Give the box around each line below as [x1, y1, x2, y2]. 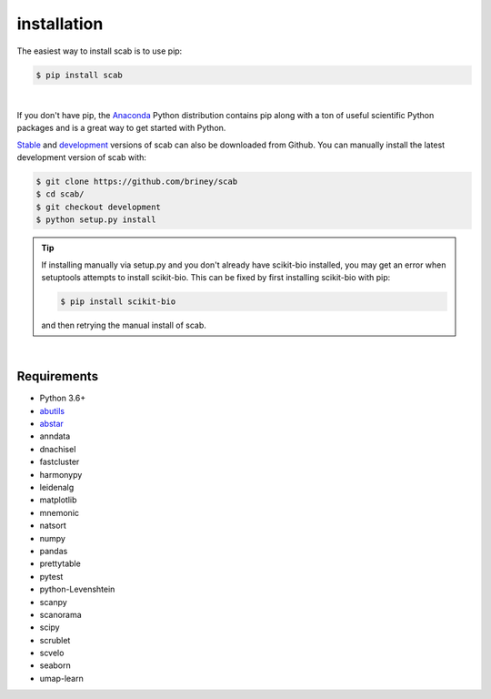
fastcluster [39, 456, 80, 468]
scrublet [39, 634, 71, 645]
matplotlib [39, 494, 77, 505]
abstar [39, 419, 64, 430]
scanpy [39, 596, 67, 607]
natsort [39, 520, 67, 532]
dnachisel [39, 443, 76, 454]
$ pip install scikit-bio [60, 296, 176, 307]
